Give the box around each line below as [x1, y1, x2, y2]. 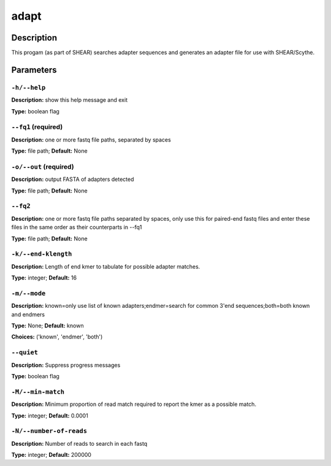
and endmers [11, 310, 45, 318]
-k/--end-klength [11, 250, 72, 258]
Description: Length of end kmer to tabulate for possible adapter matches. [11, 262, 200, 270]
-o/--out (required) [11, 162, 74, 171]
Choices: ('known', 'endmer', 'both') [11, 333, 103, 340]
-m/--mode [11, 289, 46, 297]
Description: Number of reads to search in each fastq [11, 440, 148, 447]
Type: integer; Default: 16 [11, 274, 77, 281]
